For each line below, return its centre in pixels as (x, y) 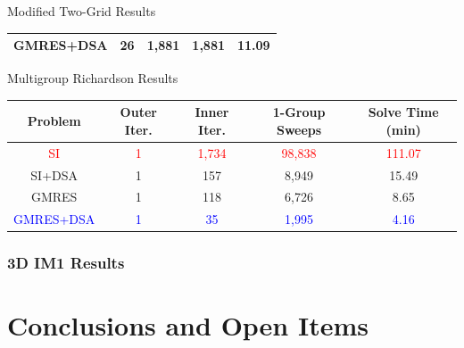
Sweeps (299, 129)
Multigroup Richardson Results (93, 78)
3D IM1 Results (66, 263)
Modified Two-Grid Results (82, 11)
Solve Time (403, 112)
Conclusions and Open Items (188, 325)
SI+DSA (54, 174)
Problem (54, 121)
